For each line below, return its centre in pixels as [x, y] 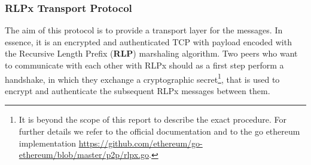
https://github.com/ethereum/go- [141, 143]
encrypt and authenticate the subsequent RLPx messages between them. [138, 90]
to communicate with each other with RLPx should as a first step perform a [144, 65]
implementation [48, 143]
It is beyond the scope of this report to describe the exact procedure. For [153, 119]
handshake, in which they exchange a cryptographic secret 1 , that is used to [142, 78]
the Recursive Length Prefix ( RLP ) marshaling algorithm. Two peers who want [151, 53]
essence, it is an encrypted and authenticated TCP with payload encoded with [148, 41]
